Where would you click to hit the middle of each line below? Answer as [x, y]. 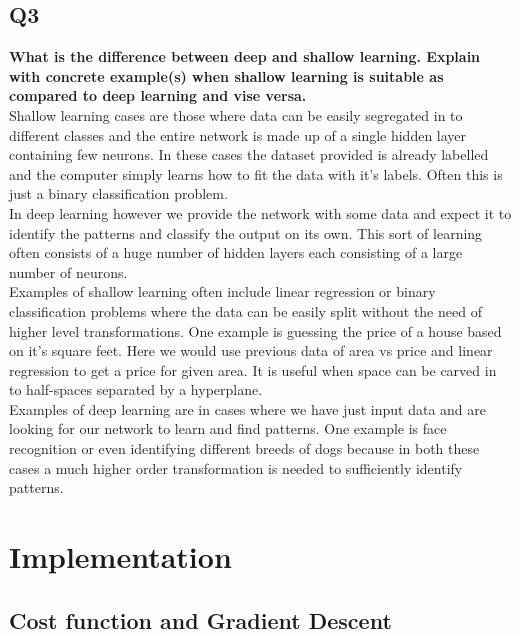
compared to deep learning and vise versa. [158, 95]
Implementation [120, 556]
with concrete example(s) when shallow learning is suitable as [226, 75]
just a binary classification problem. [118, 193]
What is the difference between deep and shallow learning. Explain [245, 56]
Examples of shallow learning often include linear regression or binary [222, 291]
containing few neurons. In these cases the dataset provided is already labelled [249, 154]
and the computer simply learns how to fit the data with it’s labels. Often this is [256, 173]
